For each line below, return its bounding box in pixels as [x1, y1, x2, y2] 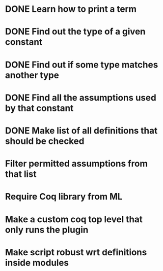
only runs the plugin [5, 224, 88, 235]
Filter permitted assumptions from [5, 158, 148, 169]
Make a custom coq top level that [5, 213, 143, 225]
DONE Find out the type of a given [5, 26, 146, 37]
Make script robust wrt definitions [5, 246, 147, 258]
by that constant [5, 102, 74, 114]
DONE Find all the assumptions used [5, 92, 157, 103]
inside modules [5, 257, 69, 268]
